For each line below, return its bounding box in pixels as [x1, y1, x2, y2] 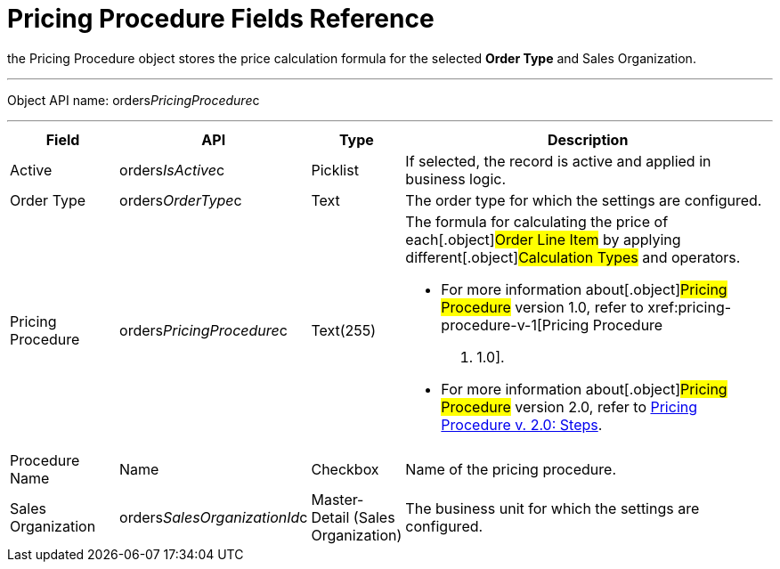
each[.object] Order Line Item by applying [405, 230, 681, 248]
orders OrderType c [119, 191, 242, 209]
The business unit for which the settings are [405, 499, 700, 517]
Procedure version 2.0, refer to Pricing [441, 397, 698, 416]
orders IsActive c [119, 160, 225, 179]
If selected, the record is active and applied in [405, 151, 711, 170]
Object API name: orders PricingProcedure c [7, 92, 260, 108]
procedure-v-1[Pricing [441, 315, 589, 334]
